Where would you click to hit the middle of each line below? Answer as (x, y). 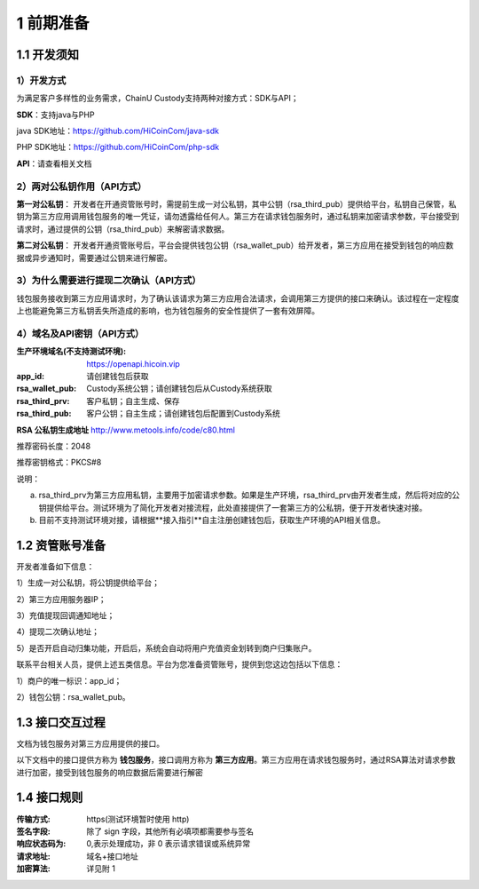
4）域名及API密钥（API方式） (80, 333)
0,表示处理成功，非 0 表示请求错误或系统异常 (169, 844)
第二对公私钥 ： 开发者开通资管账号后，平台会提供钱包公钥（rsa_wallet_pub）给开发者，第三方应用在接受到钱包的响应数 (235, 245)
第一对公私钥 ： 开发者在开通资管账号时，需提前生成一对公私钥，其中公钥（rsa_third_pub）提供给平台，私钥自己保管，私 (236, 204)
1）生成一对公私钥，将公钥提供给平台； (88, 583)
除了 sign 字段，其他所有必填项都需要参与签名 (170, 831)
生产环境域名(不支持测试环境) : (71, 352)
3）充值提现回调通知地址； (66, 615)
